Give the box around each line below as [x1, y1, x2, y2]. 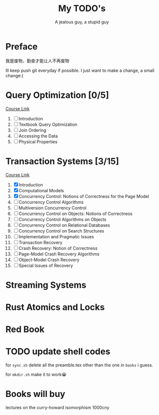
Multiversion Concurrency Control [18, 205, 87, 211]
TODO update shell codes [5, 346, 111, 357]
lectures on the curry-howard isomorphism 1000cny [5, 405, 110, 410]
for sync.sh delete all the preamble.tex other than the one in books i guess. [5, 362, 153, 368]
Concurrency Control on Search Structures [18, 228, 105, 233]
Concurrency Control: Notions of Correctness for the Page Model [18, 193, 149, 199]
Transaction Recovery [18, 239, 63, 245]
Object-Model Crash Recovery [18, 257, 79, 263]
